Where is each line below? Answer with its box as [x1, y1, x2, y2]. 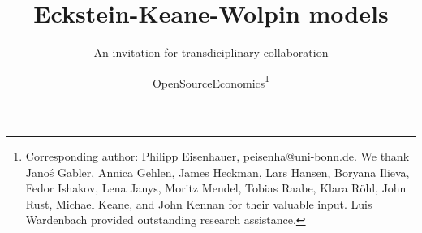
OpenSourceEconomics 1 [152, 71, 270, 91]
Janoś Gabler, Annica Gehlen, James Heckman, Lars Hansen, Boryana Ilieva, [25, 163, 410, 180]
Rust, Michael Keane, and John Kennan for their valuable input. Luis [25, 195, 372, 212]
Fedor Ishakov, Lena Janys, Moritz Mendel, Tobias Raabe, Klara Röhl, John [25, 179, 407, 196]
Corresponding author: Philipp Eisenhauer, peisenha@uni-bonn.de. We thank [25, 147, 410, 164]
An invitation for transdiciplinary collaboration [93, 44, 329, 61]
